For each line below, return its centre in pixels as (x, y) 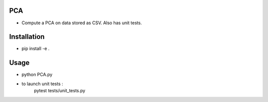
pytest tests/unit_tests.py (60, 91)
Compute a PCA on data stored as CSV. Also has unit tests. (82, 23)
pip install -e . (35, 49)
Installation (27, 37)
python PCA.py (37, 75)
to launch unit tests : (42, 84)
